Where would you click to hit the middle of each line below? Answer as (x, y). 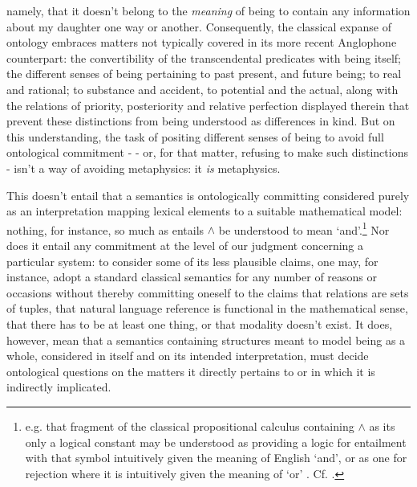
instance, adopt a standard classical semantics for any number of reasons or (192, 277)
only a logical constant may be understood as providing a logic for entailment (216, 442)
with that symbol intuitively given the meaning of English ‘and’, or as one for (216, 458)
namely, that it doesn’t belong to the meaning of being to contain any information (208, 10)
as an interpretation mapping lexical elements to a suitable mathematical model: (204, 211)
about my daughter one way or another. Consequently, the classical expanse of (199, 26)
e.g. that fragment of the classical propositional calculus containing (190, 426)
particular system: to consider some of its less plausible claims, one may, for (192, 261)
